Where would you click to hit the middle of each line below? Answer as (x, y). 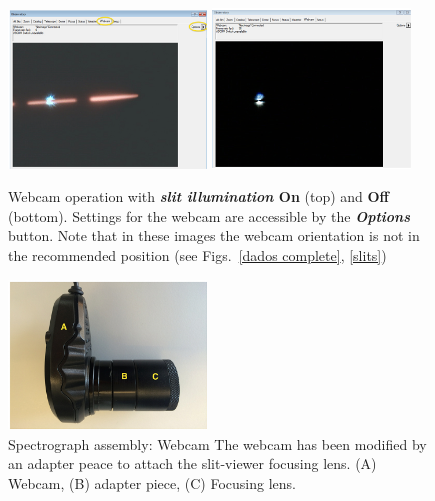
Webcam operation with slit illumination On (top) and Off (199, 196)
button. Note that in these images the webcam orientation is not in (214, 235)
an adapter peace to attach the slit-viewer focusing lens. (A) (192, 463)
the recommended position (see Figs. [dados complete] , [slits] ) (197, 254)
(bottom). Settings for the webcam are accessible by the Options (209, 215)
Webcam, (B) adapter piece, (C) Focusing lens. (152, 482)
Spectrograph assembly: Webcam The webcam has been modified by (217, 443)
